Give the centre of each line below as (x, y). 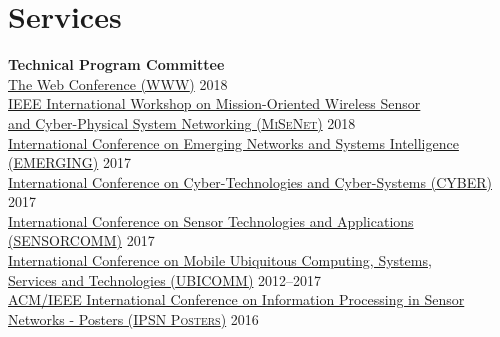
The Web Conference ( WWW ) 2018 (118, 83)
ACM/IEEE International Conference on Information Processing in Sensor (236, 299)
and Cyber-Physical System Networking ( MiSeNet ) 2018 (182, 122)
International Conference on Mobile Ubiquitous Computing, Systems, (220, 260)
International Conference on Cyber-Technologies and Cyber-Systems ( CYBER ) (250, 181)
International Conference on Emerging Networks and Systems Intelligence (233, 142)
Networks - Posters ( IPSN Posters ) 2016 (133, 318)
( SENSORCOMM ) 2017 (81, 240)
